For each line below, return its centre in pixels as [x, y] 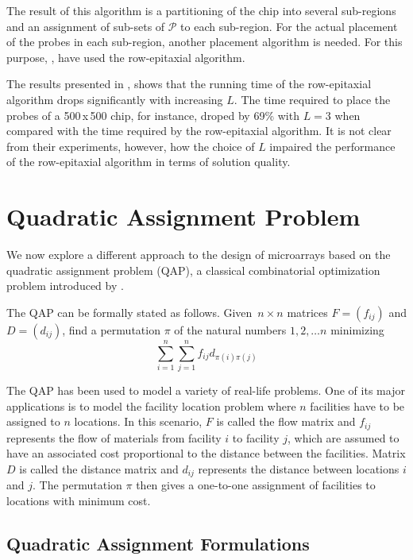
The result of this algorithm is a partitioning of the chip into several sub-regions [201, 10]
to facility [256, 437]
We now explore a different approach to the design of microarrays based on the [199, 255]
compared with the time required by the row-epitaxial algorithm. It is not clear [199, 131]
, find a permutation [111, 329]
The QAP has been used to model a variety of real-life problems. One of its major [206, 390]
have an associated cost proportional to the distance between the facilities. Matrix [206, 453]
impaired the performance [332, 146]
